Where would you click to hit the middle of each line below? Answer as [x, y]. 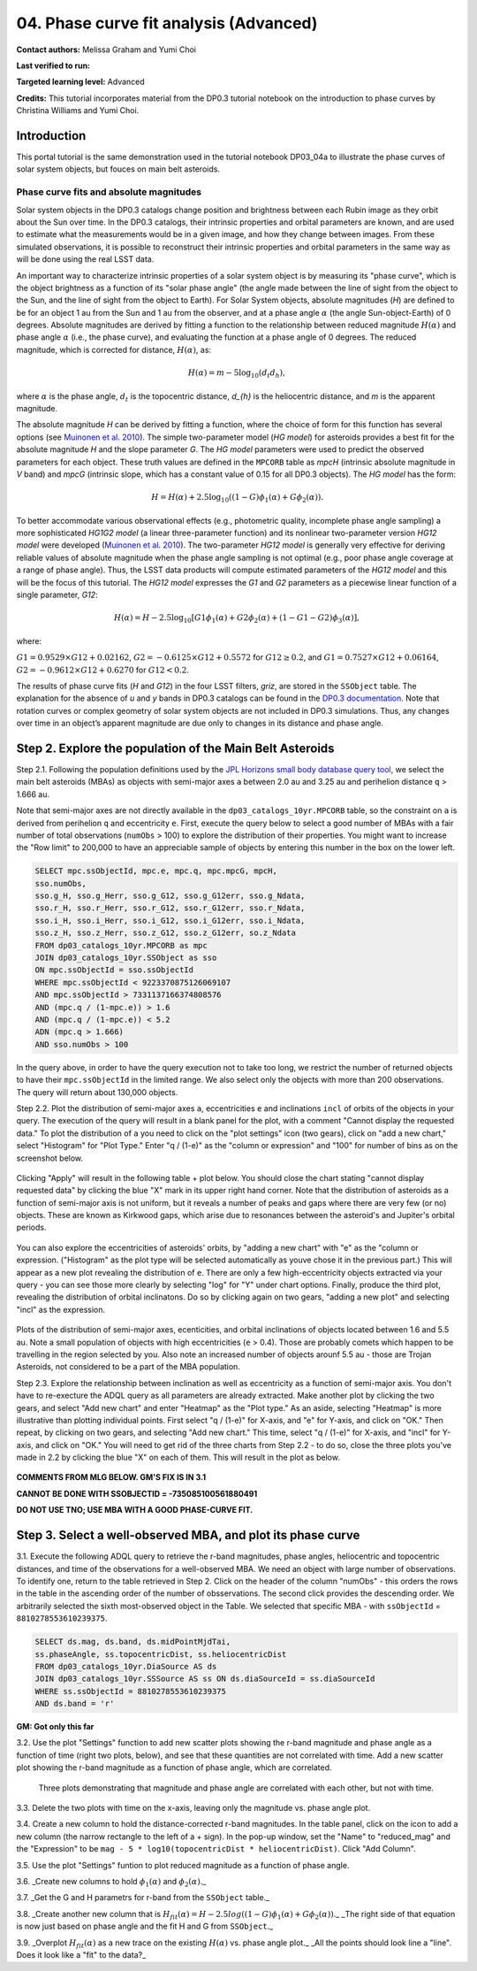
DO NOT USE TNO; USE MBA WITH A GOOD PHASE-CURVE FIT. [135, 1510]
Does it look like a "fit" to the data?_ [81, 1954]
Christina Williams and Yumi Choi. [78, 111]
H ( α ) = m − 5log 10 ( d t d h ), [237, 374]
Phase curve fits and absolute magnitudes [109, 192]
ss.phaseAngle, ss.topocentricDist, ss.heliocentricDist [161, 1654]
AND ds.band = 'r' [75, 1704]
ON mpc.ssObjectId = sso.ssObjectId [114, 970]
